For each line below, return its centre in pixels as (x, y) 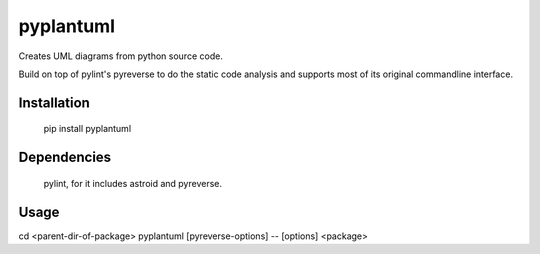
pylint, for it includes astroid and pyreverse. (133, 183)
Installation (54, 102)
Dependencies (65, 157)
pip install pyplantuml (87, 129)
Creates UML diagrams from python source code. (121, 56)
